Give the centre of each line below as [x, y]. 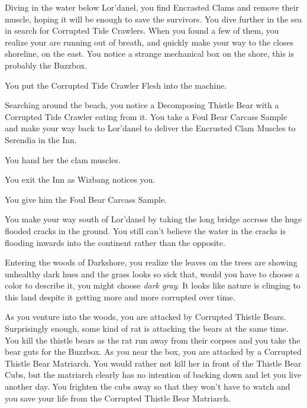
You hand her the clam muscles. [63, 159]
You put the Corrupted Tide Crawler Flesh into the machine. [116, 85]
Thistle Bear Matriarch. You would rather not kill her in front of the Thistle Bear [153, 363]
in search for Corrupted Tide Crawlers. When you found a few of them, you [142, 30]
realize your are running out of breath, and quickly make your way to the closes [149, 42]
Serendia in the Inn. [41, 139]
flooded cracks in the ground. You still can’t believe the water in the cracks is [145, 230]
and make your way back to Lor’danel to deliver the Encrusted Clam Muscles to [150, 128]
